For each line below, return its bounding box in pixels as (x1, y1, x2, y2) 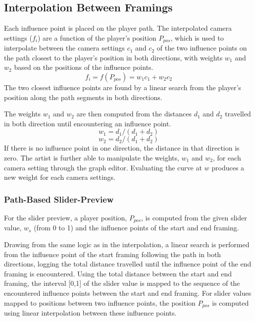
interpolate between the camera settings (4, 43, 125, 53)
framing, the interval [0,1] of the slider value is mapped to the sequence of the (4, 278, 240, 288)
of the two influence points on (156, 43, 247, 53)
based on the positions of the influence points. (14, 62, 153, 72)
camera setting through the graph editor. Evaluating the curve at (4, 162, 202, 172)
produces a (211, 162, 245, 172)
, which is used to (170, 32, 224, 43)
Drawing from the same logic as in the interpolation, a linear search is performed (4, 239, 250, 250)
